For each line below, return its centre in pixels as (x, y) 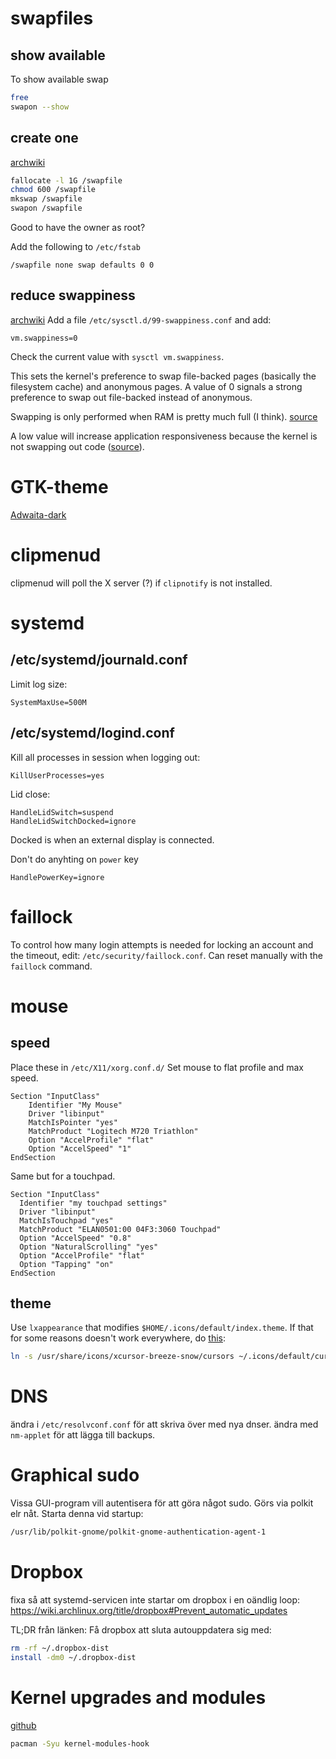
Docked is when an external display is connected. (112, 839)
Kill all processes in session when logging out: (105, 757)
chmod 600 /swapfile (53, 190)
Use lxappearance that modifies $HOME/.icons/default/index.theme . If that (162, 1328)
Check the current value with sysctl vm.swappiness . (117, 356)
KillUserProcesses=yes (57, 775)
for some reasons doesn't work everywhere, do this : (118, 1338)
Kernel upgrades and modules (138, 1697)
